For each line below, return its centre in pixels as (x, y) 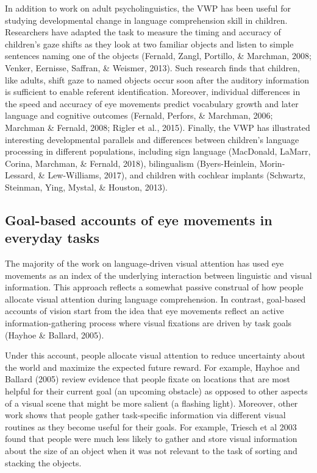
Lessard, (20, 175)
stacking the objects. (43, 462)
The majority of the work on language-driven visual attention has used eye (144, 263)
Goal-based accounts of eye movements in (139, 219)
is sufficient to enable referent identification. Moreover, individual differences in (153, 92)
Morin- (272, 163)
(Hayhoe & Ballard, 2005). (55, 335)
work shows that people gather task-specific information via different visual (145, 415)
